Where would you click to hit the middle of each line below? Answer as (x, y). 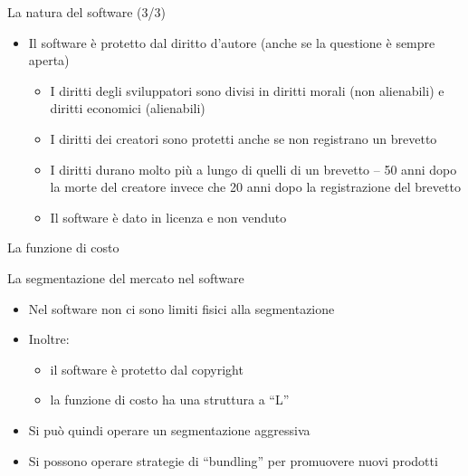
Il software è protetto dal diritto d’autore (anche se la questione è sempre (232, 42)
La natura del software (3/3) (86, 12)
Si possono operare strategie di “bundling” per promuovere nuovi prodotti (233, 460)
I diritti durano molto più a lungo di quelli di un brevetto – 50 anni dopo (253, 169)
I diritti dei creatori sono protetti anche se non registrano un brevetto (244, 138)
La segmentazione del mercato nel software (126, 277)
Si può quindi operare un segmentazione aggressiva (169, 429)
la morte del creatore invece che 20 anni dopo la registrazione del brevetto (255, 187)
